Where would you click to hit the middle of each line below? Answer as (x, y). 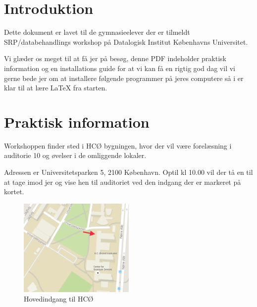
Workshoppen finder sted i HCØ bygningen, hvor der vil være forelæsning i (118, 145)
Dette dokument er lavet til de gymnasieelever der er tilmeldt (97, 32)
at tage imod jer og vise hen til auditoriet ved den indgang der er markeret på (123, 182)
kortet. (14, 192)
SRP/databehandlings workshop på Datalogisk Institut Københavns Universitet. (126, 41)
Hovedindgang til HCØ (59, 299)
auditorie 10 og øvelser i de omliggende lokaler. (75, 155)
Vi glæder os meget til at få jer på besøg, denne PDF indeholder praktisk (115, 58)
